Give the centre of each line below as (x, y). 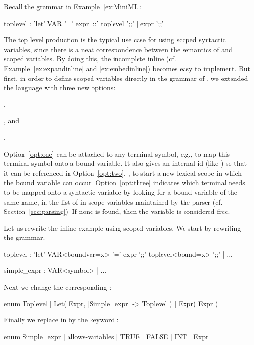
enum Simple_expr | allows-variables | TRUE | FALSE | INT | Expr (106, 336)
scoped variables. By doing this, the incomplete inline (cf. (90, 59)
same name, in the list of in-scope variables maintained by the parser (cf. (113, 201)
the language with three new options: (60, 88)
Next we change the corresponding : (58, 287)
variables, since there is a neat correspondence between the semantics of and (118, 49)
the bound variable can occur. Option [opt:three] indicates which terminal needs (125, 182)
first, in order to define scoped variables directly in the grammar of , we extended (126, 78)
